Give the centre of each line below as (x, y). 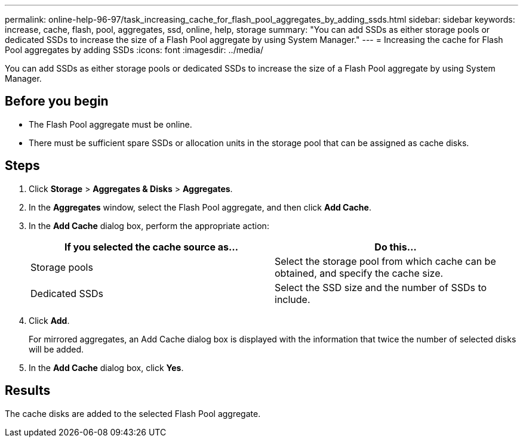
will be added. (56, 349)
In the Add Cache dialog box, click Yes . (106, 367)
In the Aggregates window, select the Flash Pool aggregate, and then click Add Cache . (200, 207)
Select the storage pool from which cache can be (385, 261)
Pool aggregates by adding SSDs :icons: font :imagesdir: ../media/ (134, 50)
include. (293, 299)
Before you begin (57, 101)
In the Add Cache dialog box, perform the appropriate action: (149, 225)
